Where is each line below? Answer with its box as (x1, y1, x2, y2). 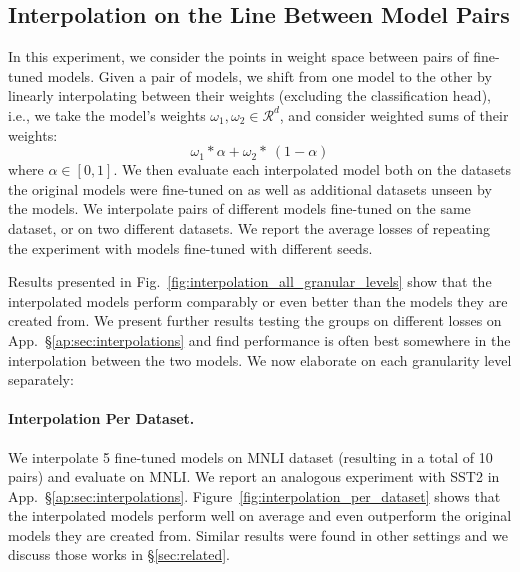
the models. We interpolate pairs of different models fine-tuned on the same (8, 198, 471, 219)
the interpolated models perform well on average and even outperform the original (8, 505, 512, 526)
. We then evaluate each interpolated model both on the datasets (113, 159, 512, 180)
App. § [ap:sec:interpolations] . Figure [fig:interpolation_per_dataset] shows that (8, 485, 501, 506)
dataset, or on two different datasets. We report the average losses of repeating (8, 217, 491, 238)
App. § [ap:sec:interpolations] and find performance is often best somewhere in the (8, 329, 511, 350)
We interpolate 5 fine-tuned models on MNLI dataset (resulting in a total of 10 (8, 446, 493, 467)
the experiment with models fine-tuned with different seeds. (8, 237, 373, 258)
